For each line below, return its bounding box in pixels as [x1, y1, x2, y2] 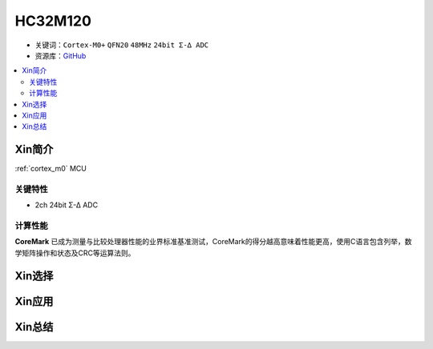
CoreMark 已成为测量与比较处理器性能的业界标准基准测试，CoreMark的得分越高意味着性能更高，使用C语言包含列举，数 [14, 237, 412, 247]
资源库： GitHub [34, 50, 87, 60]
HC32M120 [14, 12, 92, 30]
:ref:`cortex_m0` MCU [14, 164, 87, 174]
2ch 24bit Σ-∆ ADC [34, 200, 99, 210]
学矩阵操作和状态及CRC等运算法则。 [14, 248, 136, 258]
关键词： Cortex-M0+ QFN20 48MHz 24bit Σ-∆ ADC [34, 40, 209, 50]
